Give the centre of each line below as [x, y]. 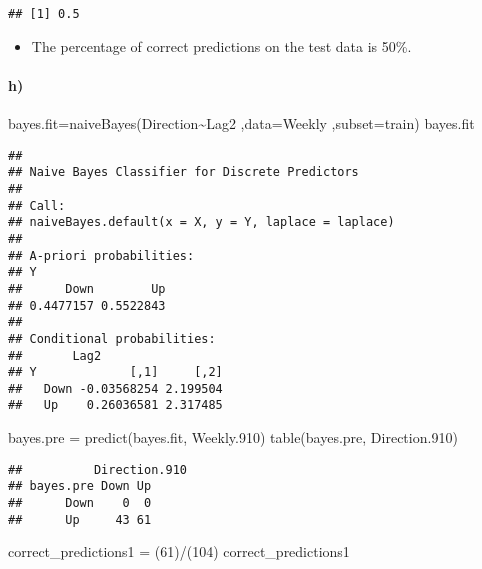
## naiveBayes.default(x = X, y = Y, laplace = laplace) [201, 222]
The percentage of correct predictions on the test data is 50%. [221, 45]
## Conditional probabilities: [112, 338]
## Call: [37, 205]
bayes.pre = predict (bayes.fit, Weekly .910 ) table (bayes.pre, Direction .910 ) [233, 437]
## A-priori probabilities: [101, 255]
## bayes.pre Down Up [80, 486]
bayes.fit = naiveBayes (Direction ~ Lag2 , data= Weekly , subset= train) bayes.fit [241, 123]
